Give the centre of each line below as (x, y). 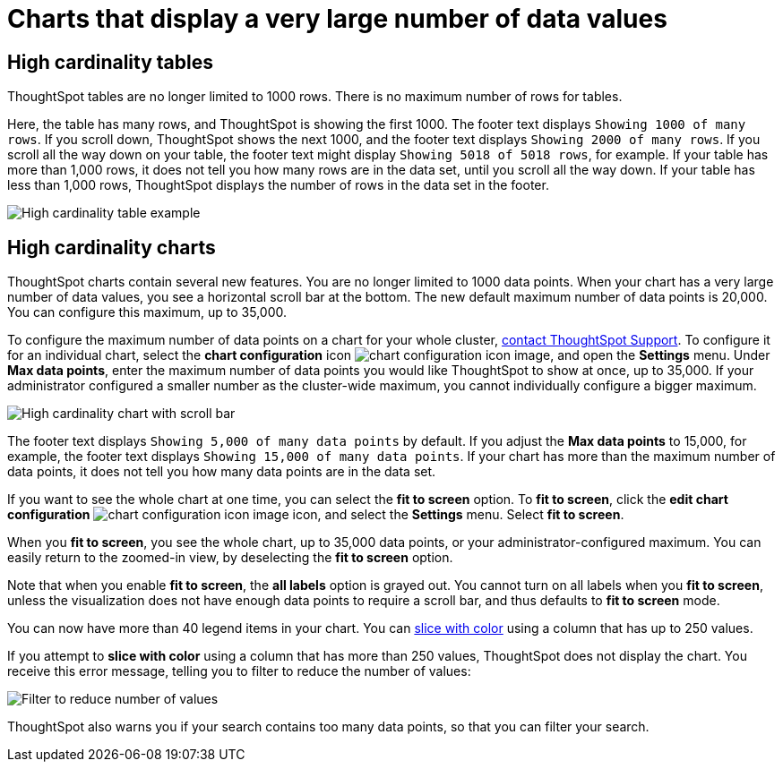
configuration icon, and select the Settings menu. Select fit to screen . (316, 515)
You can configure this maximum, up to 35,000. (147, 312)
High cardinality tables (111, 62)
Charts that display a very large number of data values (337, 19)
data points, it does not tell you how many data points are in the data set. (222, 472)
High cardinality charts (112, 247)
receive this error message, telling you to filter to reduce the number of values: (239, 671)
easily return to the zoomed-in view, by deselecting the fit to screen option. (230, 558)
